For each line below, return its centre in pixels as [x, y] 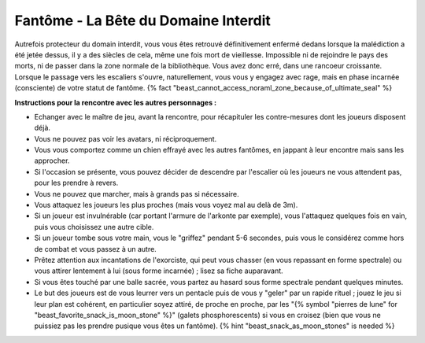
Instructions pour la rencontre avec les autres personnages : [116, 102]
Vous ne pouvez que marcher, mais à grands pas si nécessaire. [137, 194]
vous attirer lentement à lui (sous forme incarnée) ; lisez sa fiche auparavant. [159, 271]
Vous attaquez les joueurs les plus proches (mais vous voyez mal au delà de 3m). [166, 205]
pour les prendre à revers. [76, 183]
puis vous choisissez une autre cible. [94, 227]
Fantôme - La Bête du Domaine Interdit [143, 20]
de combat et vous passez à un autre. [95, 249]
